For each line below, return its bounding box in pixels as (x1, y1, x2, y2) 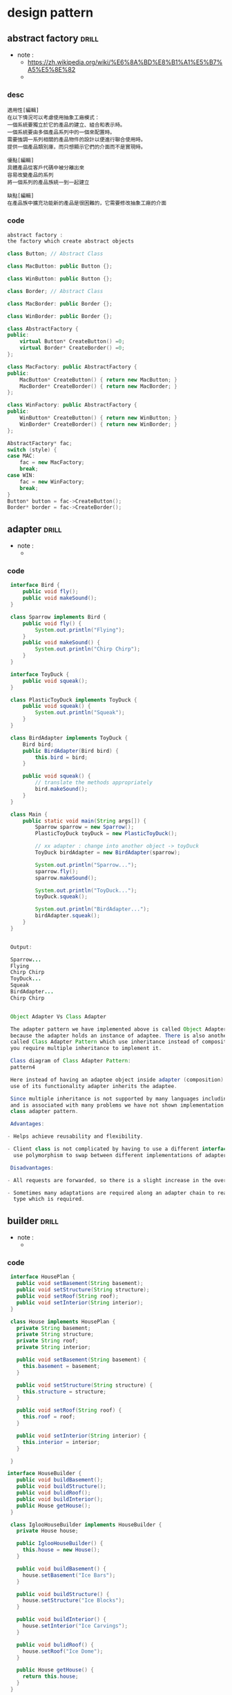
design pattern (7, 5, 94, 21)
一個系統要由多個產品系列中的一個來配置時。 (7, 129, 115, 136)
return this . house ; (22, 1673, 79, 1680)
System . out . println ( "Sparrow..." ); (35, 861, 137, 868)
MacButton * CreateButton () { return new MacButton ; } (19, 376, 177, 383)
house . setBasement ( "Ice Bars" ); (22, 1571, 116, 1579)
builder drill (7, 1215, 59, 1226)
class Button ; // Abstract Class (7, 250, 104, 257)
